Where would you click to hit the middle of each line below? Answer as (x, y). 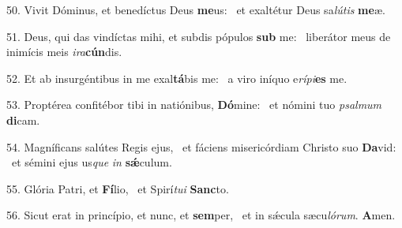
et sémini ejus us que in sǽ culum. (92, 162)
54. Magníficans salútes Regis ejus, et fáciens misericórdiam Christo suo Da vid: (201, 146)
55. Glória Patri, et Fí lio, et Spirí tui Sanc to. (118, 188)
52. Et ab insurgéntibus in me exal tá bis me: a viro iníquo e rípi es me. (177, 78)
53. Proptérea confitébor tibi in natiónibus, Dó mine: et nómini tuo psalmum (194, 105)
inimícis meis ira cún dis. (64, 52)
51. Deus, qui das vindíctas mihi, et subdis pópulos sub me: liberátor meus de (199, 36)
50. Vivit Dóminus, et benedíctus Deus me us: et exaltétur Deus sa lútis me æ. (196, 9)
